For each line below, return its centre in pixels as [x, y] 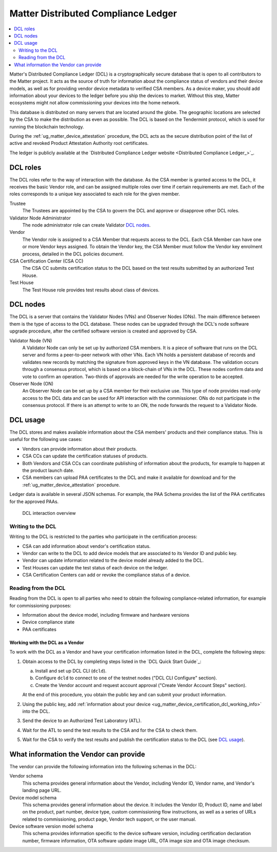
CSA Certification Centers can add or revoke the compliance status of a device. [106, 575]
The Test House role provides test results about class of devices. [91, 290]
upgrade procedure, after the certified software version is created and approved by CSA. [103, 331]
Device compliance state [48, 622]
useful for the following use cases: [46, 439]
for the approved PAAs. [34, 502]
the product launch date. [48, 471]
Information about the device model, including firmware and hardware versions [106, 615]
